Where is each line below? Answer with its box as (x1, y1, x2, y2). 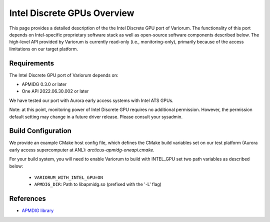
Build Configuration (9, 126, 72, 135)
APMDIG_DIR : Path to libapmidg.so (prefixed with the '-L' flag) (34, 181, 162, 187)
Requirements (9, 59, 54, 67)
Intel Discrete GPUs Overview (9, 7, 134, 18)
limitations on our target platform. (9, 45, 78, 52)
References (9, 194, 46, 203)
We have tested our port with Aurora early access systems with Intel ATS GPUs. (9, 97, 173, 103)
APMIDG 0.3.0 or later (21, 81, 67, 87)
